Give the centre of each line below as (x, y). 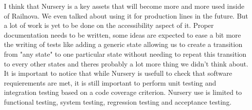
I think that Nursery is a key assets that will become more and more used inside (124, 6)
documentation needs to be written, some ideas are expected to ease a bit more (123, 34)
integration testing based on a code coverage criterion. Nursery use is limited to (123, 92)
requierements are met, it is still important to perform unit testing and (110, 82)
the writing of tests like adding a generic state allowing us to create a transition (123, 44)
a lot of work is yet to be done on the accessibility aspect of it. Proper (109, 25)
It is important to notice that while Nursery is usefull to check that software (118, 73)
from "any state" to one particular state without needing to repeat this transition (125, 54)
